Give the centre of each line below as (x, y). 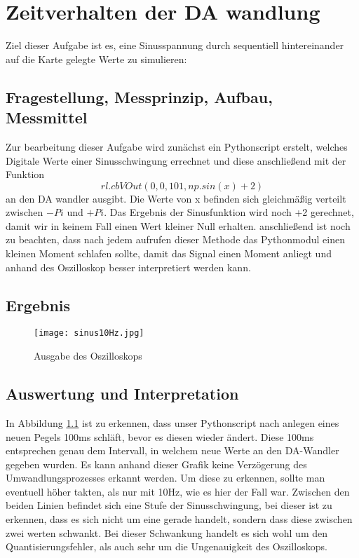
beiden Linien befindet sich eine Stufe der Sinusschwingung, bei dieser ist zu (169, 505)
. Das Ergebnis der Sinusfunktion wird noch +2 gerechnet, (229, 212)
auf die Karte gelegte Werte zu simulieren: (96, 59)
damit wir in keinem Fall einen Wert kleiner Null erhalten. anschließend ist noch (178, 225)
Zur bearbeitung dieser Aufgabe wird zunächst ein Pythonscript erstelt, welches (177, 146)
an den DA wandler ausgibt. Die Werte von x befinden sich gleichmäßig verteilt (176, 198)
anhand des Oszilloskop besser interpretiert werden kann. (128, 267)
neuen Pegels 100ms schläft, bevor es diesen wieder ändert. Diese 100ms (160, 436)
